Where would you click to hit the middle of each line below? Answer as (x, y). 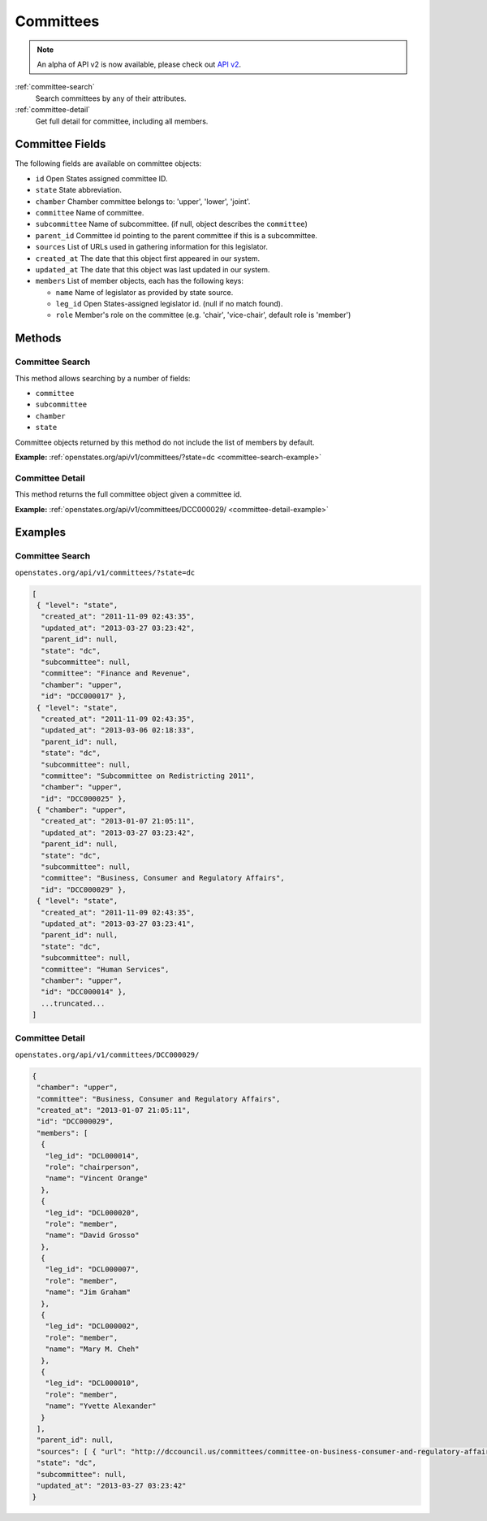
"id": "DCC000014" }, (84, 992)
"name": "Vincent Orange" (97, 1178)
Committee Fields (60, 144)
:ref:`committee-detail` (53, 110)
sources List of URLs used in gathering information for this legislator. (151, 247)
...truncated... (73, 1003)
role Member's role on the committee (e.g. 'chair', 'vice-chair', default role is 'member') (203, 315)
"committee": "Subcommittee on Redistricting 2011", (148, 776)
